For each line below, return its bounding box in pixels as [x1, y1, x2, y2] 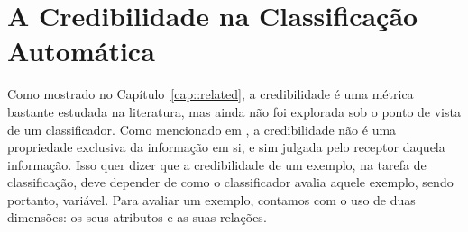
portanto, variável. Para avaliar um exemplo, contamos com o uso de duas [7, 190, 416, 209]
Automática [7, 32, 155, 69]
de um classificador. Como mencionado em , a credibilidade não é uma [7, 120, 397, 138]
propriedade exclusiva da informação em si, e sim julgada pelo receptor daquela [7, 138, 445, 156]
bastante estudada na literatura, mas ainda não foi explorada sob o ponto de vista [7, 102, 461, 120]
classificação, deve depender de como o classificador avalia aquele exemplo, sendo [7, 173, 454, 192]
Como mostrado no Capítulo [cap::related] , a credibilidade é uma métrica [7, 85, 414, 103]
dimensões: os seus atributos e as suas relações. [7, 208, 267, 227]
